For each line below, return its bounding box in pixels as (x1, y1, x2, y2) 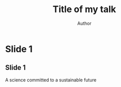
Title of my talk (52, 4, 116, 15)
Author (77, 20, 92, 26)
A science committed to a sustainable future (5, 77, 97, 83)
